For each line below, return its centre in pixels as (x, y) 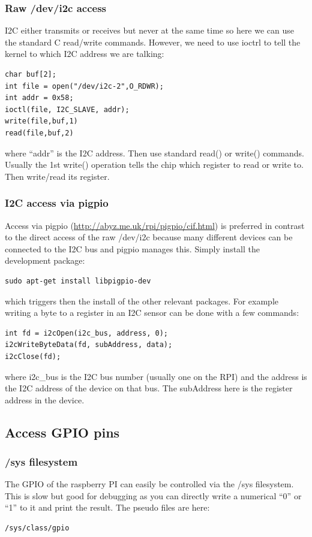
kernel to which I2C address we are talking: (85, 54)
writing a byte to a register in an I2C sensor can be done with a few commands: (152, 313)
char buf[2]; (31, 74)
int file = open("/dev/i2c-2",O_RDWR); (84, 86)
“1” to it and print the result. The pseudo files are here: (107, 507)
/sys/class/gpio (37, 528)
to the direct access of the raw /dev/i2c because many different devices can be (149, 237)
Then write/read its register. (57, 176)
